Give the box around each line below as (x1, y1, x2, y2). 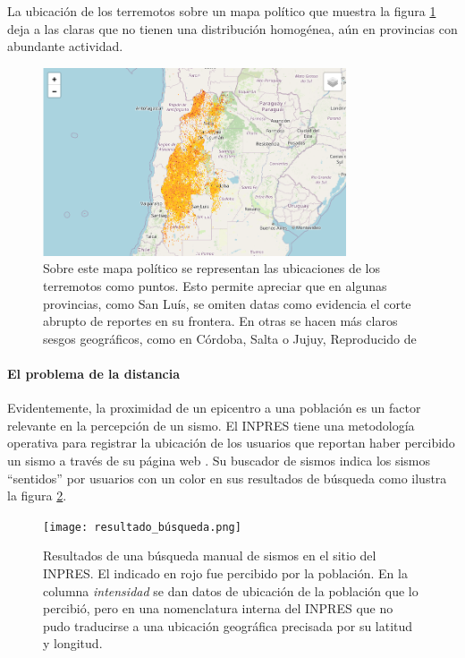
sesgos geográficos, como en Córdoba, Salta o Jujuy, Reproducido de (43, 329, 417, 347)
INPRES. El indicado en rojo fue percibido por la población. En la (43, 564, 408, 583)
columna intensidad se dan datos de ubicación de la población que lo (43, 581, 418, 600)
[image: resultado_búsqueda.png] (43, 520, 241, 534)
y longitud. (43, 634, 103, 653)
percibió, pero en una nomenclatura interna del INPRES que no (43, 599, 393, 618)
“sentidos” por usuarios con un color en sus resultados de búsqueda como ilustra (7, 468, 447, 487)
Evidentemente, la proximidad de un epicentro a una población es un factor (7, 398, 421, 417)
